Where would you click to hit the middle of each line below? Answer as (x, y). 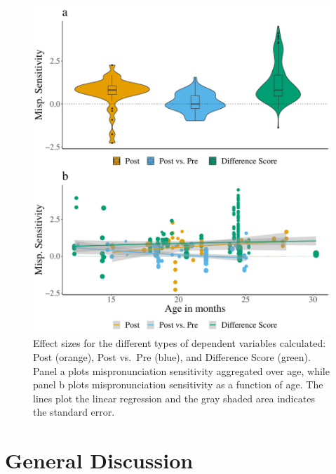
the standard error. (74, 412)
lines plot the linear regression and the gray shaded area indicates (174, 398)
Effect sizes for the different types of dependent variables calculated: (180, 343)
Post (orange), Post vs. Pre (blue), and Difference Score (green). (172, 357)
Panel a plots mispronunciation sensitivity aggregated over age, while (181, 370)
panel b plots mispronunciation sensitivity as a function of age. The (178, 384)
